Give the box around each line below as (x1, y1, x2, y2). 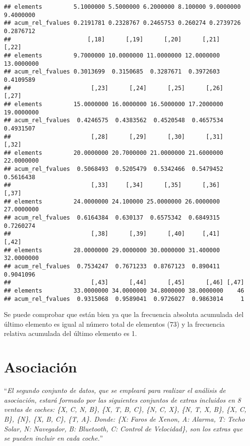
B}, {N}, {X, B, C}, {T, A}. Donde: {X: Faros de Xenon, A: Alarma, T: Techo (4, 413, 245, 424)
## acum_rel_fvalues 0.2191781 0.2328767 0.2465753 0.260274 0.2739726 (4, 19, 241, 27)
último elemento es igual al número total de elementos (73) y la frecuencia (4, 318, 225, 329)
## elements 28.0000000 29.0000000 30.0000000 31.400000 (4, 246, 220, 254)
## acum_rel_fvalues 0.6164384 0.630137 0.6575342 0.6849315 (4, 214, 220, 222)
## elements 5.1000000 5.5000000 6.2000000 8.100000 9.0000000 (4, 3, 241, 10)
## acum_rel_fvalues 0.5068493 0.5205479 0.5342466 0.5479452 (4, 166, 224, 173)
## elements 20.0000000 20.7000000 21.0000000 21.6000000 (4, 149, 224, 156)
